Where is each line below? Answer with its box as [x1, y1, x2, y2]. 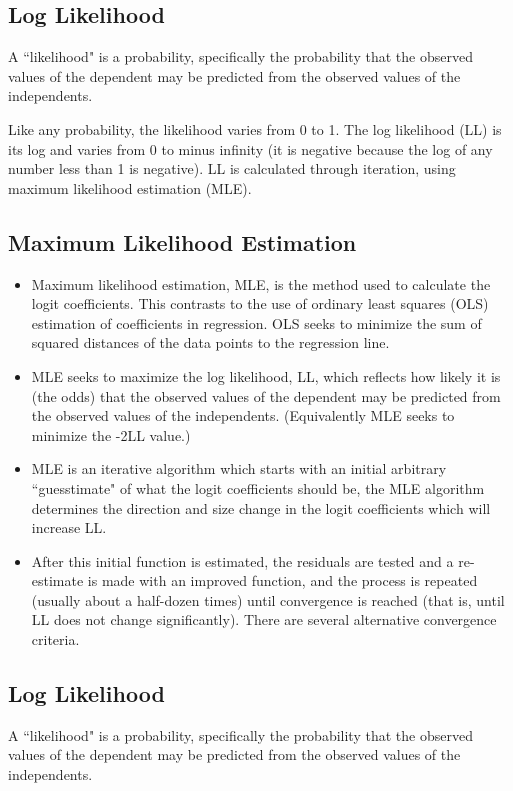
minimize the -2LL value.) [31, 424, 191, 445]
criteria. [31, 629, 80, 650]
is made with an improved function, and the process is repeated [87, 570, 478, 591]
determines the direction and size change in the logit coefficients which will [31, 497, 491, 518]
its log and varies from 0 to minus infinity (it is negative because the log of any [8, 138, 493, 159]
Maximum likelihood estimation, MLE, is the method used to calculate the [31, 273, 491, 294]
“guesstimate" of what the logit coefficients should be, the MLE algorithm [31, 477, 485, 498]
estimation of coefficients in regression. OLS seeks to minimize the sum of [31, 312, 482, 333]
